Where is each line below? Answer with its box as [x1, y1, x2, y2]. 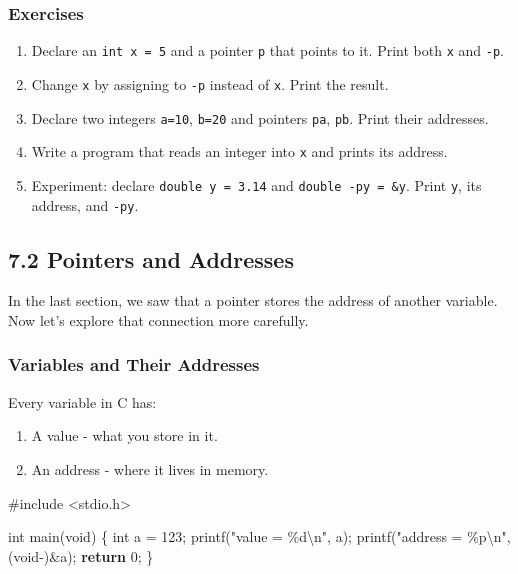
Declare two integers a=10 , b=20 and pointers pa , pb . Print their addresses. [31, 107, 489, 128]
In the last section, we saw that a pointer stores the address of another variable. [8, 290, 498, 311]
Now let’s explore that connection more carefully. [8, 309, 309, 330]
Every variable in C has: [8, 391, 157, 412]
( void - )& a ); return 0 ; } [8, 545, 154, 566]
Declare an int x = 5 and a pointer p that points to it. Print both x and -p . [31, 40, 504, 61]
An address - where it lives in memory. [31, 458, 269, 479]
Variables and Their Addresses [8, 352, 260, 377]
